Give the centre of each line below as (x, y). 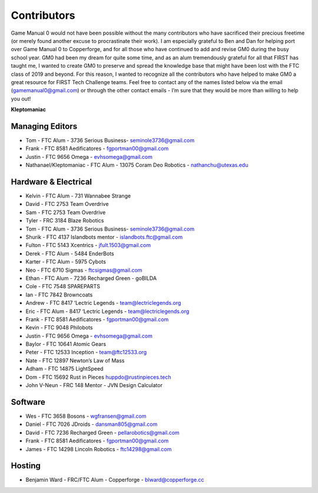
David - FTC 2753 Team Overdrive (67, 204)
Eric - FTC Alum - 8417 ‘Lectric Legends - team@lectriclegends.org (107, 311)
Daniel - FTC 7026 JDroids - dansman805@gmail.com (92, 424)
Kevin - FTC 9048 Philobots (59, 328)
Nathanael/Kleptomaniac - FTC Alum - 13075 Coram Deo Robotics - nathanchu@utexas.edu (137, 165)
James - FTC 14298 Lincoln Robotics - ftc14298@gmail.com (99, 449)
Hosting (26, 466)
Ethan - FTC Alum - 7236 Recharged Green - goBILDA (91, 278)
